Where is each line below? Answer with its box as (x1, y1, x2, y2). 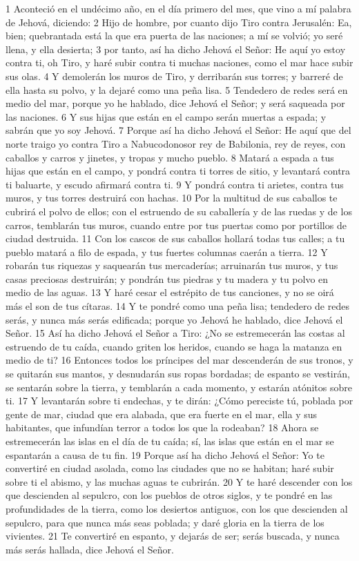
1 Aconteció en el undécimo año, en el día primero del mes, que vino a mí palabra (6, 1, 351, 15)
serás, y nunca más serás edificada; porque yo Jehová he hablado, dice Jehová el (6, 312, 343, 326)
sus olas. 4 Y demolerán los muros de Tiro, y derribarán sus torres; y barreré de (6, 68, 343, 83)
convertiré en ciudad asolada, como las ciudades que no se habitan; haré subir (6, 461, 334, 475)
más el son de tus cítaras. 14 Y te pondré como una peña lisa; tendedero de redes (6, 299, 349, 313)
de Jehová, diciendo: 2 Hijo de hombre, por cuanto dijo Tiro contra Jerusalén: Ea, (6, 14, 352, 29)
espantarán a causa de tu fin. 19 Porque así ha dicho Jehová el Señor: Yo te (6, 447, 324, 462)
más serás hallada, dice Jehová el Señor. (6, 542, 174, 556)
